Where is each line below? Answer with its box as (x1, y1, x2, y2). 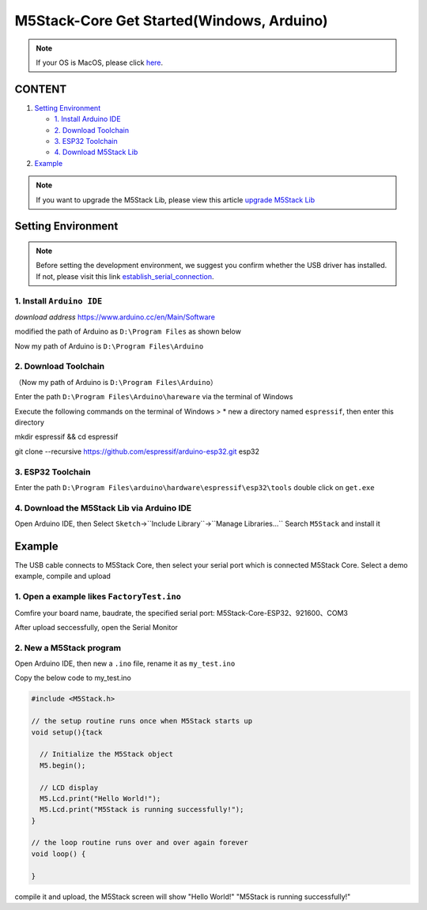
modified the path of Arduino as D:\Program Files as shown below (14, 327, 241, 336)
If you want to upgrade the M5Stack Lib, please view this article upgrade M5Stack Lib (36, 194, 316, 205)
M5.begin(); (40, 761, 86, 770)
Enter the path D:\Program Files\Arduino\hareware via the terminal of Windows (14, 392, 293, 402)
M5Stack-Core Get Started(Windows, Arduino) (14, 12, 328, 29)
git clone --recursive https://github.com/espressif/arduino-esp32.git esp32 (14, 447, 260, 456)
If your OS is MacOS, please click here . (36, 58, 164, 67)
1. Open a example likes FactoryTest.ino (14, 591, 182, 602)
